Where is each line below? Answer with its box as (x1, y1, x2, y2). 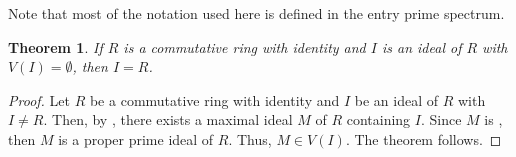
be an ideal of (354, 89, 439, 110)
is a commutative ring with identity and (123, 36, 366, 57)
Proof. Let (8, 89, 70, 110)
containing (346, 109, 411, 130)
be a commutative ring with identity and (89, 89, 340, 110)
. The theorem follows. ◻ (345, 128, 502, 149)
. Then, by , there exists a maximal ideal (43, 109, 293, 130)
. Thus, (228, 128, 272, 149)
